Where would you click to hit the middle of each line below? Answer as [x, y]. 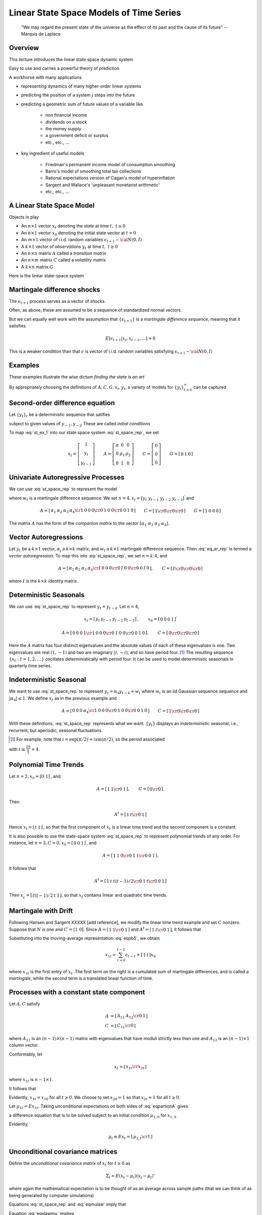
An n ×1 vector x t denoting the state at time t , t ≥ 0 [73, 227]
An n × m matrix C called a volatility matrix [64, 260]
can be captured [210, 387]
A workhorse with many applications [45, 77]
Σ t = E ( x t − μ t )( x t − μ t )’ [130, 1176]
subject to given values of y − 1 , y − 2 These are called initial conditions [80, 424]
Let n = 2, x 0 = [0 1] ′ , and [35, 776]
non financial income [66, 115]
